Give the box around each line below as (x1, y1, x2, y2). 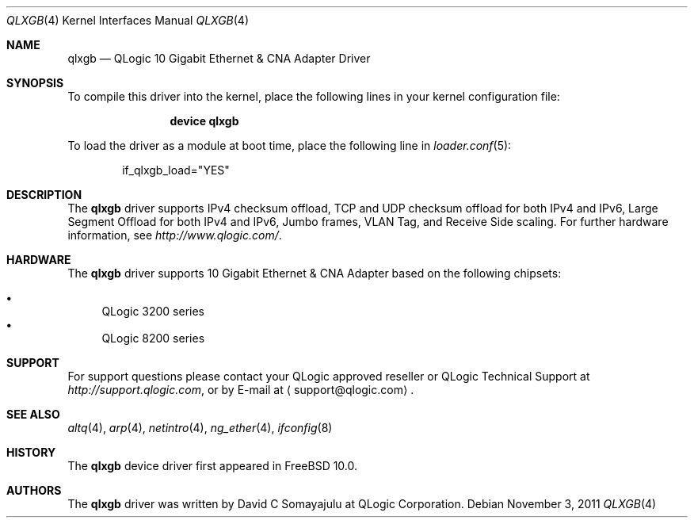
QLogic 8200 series (101, 331, 205, 345)
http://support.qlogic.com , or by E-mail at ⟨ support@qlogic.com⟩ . (67, 383, 414, 396)
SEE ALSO (6, 407, 60, 421)
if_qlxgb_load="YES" (122, 163, 230, 177)
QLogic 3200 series (101, 304, 205, 318)
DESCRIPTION (6, 188, 82, 201)
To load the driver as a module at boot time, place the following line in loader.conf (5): (67, 139, 512, 152)
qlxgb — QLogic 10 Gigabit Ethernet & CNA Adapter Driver (67, 52, 371, 65)
